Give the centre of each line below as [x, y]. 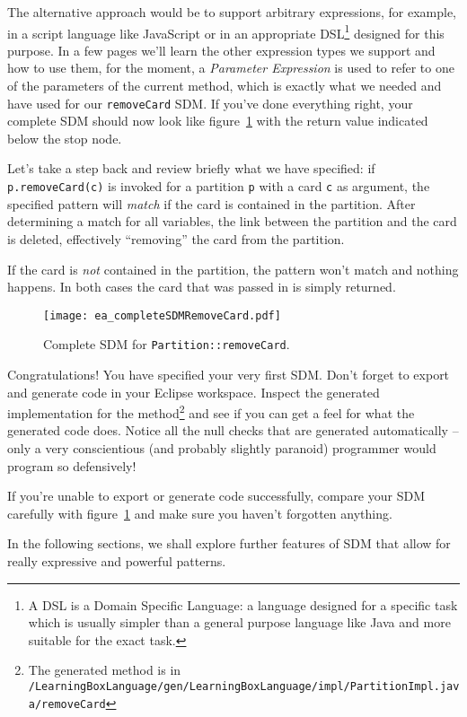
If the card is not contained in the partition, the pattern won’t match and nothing [233, 269]
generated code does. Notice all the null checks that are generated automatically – [233, 430]
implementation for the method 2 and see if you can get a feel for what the [211, 411]
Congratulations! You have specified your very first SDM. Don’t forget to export [229, 374]
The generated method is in [105, 670]
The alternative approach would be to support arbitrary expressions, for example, [232, 12]
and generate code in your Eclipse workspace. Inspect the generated [194, 392]
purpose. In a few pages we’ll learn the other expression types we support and [221, 50]
